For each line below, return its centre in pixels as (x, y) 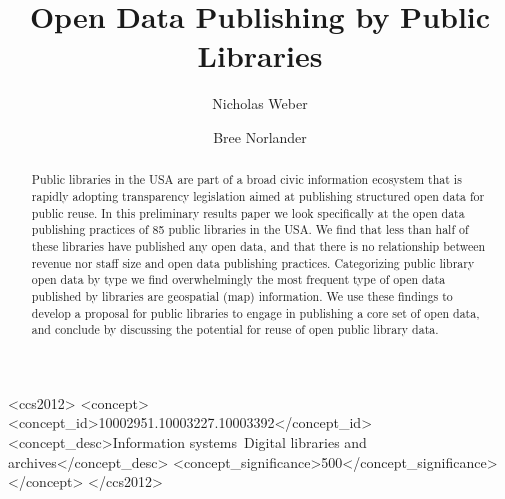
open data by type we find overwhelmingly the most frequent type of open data (238, 279)
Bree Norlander (260, 136)
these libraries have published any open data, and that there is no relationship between (258, 245)
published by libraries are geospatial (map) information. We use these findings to (242, 295)
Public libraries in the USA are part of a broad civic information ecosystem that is (246, 179)
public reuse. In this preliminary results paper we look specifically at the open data (248, 212)
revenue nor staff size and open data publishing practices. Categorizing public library (253, 262)
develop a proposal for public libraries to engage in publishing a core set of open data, (255, 312)
